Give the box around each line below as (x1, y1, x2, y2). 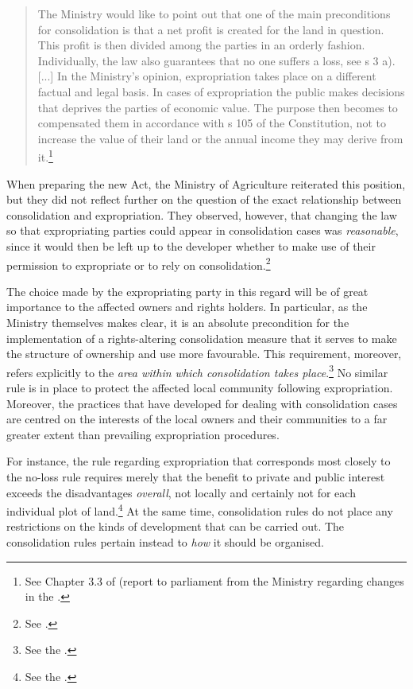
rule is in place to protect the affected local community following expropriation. (6, 380, 393, 396)
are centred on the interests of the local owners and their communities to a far (6, 411, 388, 427)
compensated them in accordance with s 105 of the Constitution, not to (37, 115, 386, 131)
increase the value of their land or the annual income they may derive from (37, 130, 403, 146)
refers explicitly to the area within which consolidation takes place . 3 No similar (6, 361, 388, 380)
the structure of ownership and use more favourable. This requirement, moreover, (6, 345, 402, 362)
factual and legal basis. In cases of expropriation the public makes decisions (37, 83, 405, 99)
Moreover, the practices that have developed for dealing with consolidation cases (6, 395, 398, 411)
